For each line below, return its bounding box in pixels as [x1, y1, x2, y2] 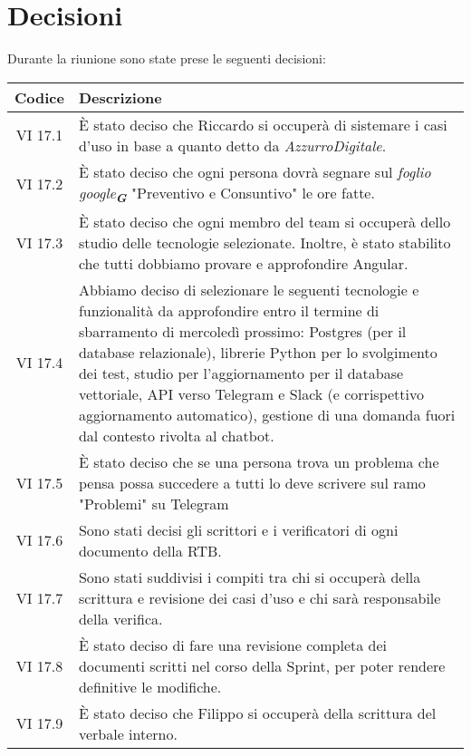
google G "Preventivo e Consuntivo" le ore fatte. [78, 181, 375, 206]
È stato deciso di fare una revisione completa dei [78, 634, 388, 655]
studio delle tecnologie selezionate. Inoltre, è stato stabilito [78, 231, 451, 253]
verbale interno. [78, 722, 178, 744]
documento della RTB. [78, 539, 222, 561]
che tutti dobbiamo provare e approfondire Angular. [78, 252, 409, 274]
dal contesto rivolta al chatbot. [78, 424, 274, 446]
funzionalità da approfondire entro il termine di [78, 299, 380, 321]
